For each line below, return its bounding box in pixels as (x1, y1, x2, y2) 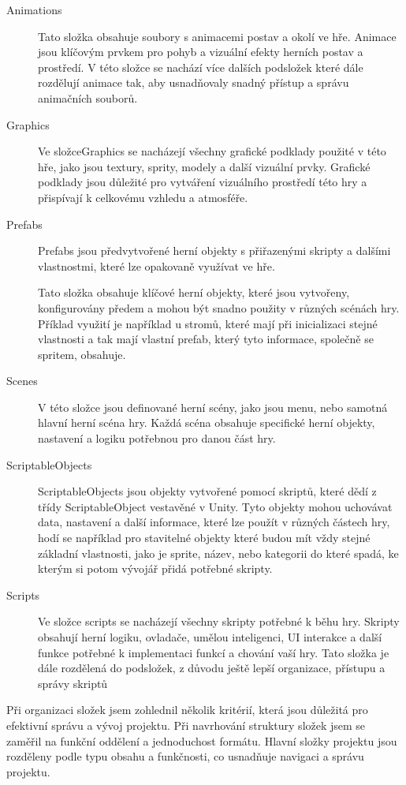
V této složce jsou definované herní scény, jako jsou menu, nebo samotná (38, 398, 388, 415)
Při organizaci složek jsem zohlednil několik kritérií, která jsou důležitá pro (6, 701, 368, 718)
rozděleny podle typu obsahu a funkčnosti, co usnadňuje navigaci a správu (6, 748, 364, 764)
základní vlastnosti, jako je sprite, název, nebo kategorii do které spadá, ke (38, 544, 399, 561)
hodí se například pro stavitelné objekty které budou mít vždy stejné (38, 529, 371, 546)
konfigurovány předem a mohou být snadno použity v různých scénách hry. (38, 299, 400, 316)
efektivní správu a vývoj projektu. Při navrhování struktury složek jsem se (6, 716, 366, 733)
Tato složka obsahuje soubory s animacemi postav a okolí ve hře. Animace (38, 28, 397, 44)
